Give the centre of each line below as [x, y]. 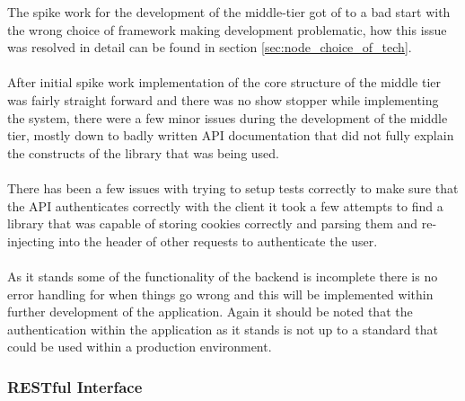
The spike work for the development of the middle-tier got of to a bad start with [229, 12]
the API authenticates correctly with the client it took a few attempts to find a [225, 205]
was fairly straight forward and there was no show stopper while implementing [223, 99]
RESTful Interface [75, 386]
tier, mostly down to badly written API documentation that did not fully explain [231, 135]
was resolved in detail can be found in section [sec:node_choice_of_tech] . [210, 47]
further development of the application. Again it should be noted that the [210, 312]
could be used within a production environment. [140, 347]
